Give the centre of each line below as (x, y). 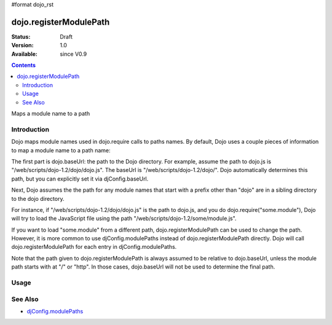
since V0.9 (73, 54)
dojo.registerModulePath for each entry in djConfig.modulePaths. (94, 247)
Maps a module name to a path (51, 114)
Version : (22, 45)
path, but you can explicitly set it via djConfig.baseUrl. (80, 179)
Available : (25, 54)
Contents (24, 65)
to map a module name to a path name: (61, 150)
